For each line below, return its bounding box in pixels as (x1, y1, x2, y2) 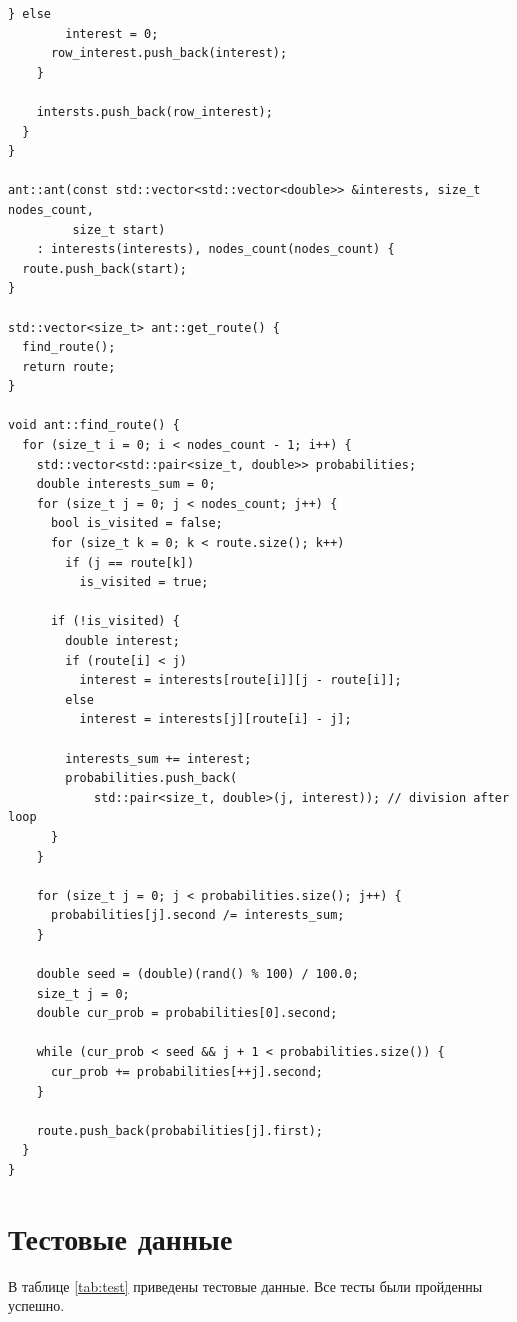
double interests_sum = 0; (36, 477, 216, 492)
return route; (22, 359, 116, 374)
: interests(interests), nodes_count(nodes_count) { (36, 242, 395, 257)
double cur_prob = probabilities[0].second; (36, 1006, 338, 1021)
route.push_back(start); (22, 261, 187, 276)
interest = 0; (65, 26, 159, 41)
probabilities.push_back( (65, 771, 238, 786)
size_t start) (72, 222, 166, 237)
